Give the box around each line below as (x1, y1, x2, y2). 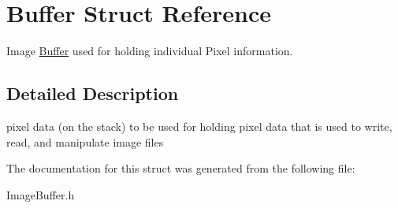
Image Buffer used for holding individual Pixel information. (6, 43, 293, 59)
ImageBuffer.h (6, 186, 75, 202)
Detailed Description (6, 81, 179, 106)
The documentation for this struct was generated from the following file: (6, 160, 355, 176)
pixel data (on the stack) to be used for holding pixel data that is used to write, (6, 117, 392, 134)
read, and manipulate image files (6, 133, 164, 150)
